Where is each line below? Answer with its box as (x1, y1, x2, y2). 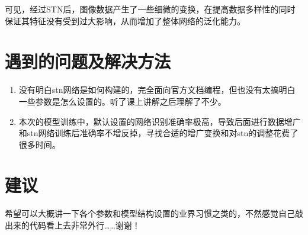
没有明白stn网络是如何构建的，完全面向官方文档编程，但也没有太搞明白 (18, 83, 296, 96)
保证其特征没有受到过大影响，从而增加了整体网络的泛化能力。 (5, 14, 245, 27)
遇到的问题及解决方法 (5, 49, 171, 73)
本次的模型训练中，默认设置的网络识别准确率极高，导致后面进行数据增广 (18, 115, 301, 127)
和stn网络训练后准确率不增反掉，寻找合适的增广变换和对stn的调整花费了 (18, 127, 299, 139)
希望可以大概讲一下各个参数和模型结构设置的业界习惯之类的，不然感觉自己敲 (5, 207, 303, 220)
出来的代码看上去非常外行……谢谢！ (5, 219, 140, 231)
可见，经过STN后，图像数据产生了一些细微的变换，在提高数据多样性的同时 (5, 3, 296, 15)
